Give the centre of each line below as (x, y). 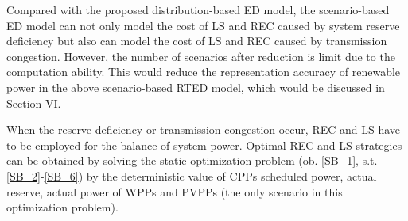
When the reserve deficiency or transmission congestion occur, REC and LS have (204, 130)
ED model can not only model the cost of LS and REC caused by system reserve (203, 25)
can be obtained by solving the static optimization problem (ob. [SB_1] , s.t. (192, 160)
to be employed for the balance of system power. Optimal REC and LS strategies (204, 145)
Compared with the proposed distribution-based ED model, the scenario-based (198, 10)
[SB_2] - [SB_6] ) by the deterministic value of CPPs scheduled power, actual (192, 175)
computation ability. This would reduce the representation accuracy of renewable (204, 72)
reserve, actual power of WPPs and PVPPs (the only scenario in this (175, 191)
